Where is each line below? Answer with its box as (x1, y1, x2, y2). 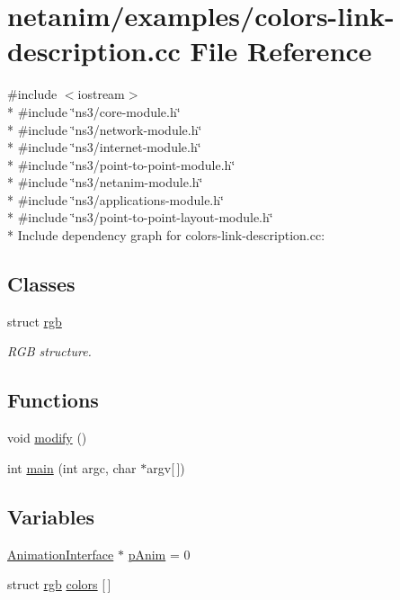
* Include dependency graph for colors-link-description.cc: (7, 226, 325, 245)
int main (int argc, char (7, 458, 137, 477)
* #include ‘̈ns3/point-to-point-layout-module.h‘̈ (7, 208, 273, 227)
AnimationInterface (7, 544, 114, 563)
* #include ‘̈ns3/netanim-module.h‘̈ (7, 173, 203, 192)
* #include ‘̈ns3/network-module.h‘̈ (7, 120, 202, 139)
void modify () (7, 428, 87, 447)
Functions (7, 386, 99, 414)
